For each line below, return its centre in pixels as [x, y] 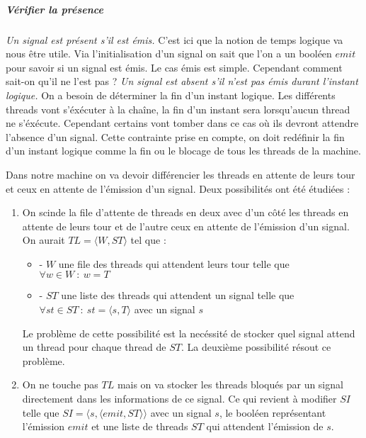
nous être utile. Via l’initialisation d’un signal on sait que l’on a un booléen [169, 54]
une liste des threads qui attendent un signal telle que [178, 295]
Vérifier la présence [55, 9]
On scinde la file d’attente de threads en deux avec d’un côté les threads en [185, 212]
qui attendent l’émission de [265, 426]
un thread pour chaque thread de [94, 347]
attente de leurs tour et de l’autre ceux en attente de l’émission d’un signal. [186, 226]
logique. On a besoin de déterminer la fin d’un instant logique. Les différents [171, 95]
